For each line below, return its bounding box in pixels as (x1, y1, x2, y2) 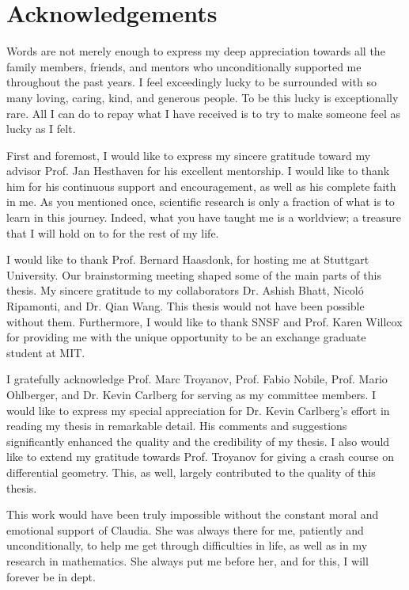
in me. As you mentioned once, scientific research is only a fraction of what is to (6, 193, 395, 210)
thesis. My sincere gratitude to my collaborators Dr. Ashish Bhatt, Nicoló (6, 282, 364, 299)
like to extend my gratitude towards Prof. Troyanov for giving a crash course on (6, 448, 394, 465)
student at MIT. (6, 344, 85, 360)
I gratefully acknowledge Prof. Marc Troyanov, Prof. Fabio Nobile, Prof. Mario (6, 371, 388, 387)
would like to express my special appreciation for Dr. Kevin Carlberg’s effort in (6, 402, 390, 418)
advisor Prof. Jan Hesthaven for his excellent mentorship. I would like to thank (6, 162, 390, 179)
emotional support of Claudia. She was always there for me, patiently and (6, 521, 364, 538)
